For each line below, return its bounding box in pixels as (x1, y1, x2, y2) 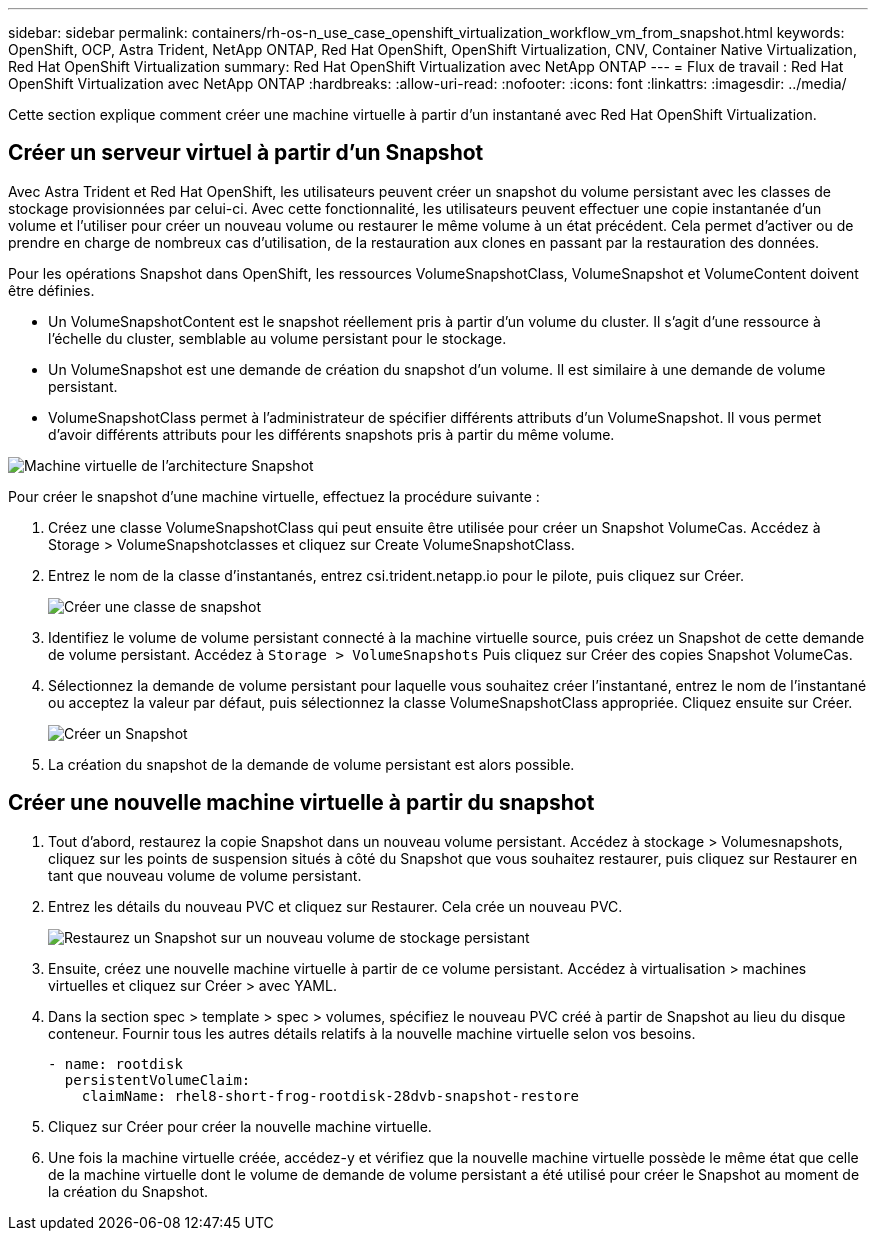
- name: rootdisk (48, 1055, 183, 1072)
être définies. (8, 281, 95, 299)
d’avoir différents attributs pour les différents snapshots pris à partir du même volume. (48, 425, 615, 443)
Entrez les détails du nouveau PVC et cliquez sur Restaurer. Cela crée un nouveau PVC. (48, 897, 623, 915)
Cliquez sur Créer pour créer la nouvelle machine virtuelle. (48, 1117, 432, 1135)
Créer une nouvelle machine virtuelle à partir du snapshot (8, 790, 595, 816)
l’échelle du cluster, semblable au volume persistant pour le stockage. (48, 329, 507, 347)
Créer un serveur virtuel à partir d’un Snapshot (8, 140, 484, 166)
